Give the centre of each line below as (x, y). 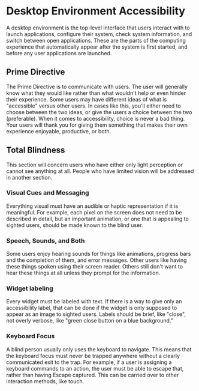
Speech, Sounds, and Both (46, 240)
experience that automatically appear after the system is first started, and (97, 47)
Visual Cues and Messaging (48, 193)
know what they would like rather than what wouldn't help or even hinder (96, 93)
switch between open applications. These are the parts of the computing (96, 40)
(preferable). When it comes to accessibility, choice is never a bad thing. (96, 118)
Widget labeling (30, 288)
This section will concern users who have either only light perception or (94, 165)
